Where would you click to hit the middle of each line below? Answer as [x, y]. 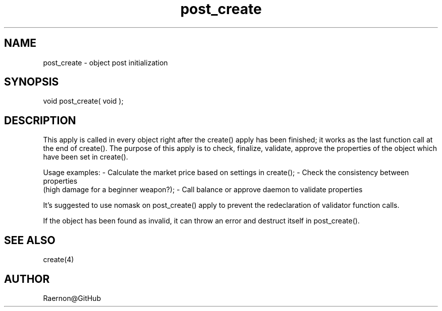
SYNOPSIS [32, 82]
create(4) [59, 260]
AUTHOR [27, 279]
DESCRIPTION [40, 120]
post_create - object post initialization [105, 62]
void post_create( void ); [83, 101]
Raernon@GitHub [72, 298]
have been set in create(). [86, 157]
